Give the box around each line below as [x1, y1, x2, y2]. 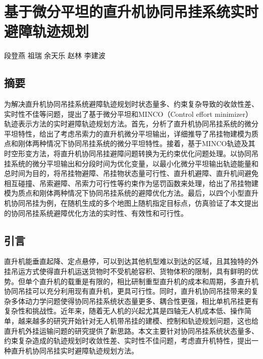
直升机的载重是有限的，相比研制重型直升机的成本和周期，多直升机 [39, 276, 258, 286]
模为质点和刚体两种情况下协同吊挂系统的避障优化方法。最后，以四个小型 [4, 188, 244, 198]
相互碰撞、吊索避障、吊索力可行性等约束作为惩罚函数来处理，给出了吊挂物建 [4, 177, 258, 188]
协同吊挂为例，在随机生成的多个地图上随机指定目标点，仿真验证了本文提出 [11, 198, 258, 208]
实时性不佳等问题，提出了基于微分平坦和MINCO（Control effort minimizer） [4, 108, 253, 119]
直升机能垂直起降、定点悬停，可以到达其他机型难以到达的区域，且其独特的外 [4, 256, 258, 266]
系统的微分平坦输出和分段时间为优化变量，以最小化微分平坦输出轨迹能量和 [11, 158, 258, 168]
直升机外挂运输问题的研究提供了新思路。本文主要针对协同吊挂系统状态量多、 [4, 325, 258, 336]
